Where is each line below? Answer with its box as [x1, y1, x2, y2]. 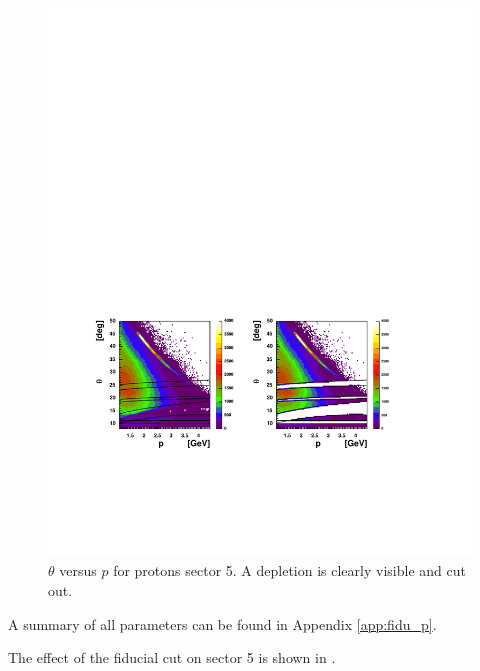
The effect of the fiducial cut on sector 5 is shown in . [8, 647, 336, 668]
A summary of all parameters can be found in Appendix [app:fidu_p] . [8, 613, 437, 634]
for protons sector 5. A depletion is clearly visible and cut [113, 560, 466, 581]
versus [59, 560, 97, 581]
